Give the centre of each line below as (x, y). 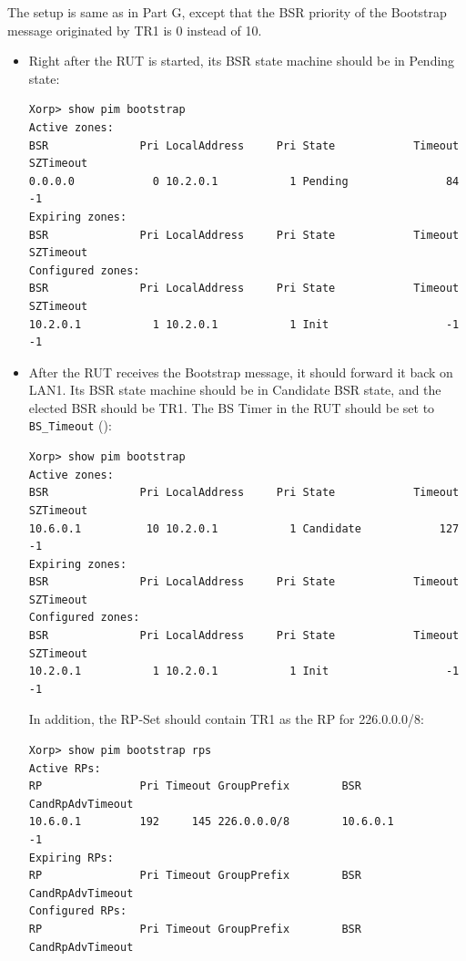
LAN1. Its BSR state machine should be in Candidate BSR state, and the (235, 390)
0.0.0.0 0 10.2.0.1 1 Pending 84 (244, 181)
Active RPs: (65, 768)
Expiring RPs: (71, 858)
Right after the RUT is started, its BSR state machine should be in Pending (242, 61)
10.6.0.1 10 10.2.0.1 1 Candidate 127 (244, 528)
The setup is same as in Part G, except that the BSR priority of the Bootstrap (227, 12)
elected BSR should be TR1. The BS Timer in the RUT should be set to (232, 407)
